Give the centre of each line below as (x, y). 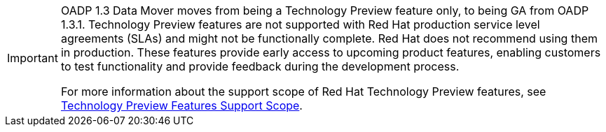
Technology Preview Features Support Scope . (181, 105)
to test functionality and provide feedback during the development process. (260, 66)
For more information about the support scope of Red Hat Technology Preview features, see (303, 91)
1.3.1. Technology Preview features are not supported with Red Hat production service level (300, 24)
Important (33, 58)
